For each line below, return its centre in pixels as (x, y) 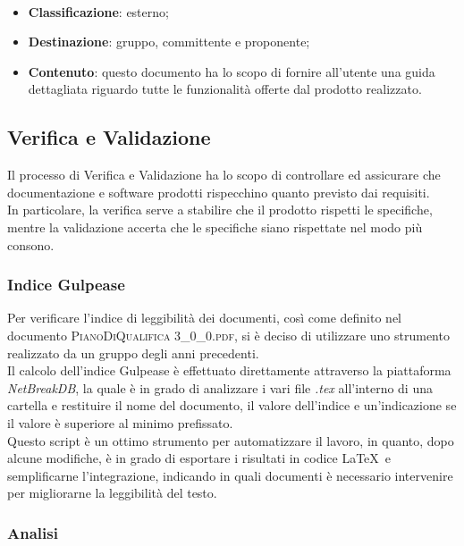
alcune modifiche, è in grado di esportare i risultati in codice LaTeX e (199, 458)
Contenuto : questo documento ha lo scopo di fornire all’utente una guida (232, 71)
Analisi (33, 532)
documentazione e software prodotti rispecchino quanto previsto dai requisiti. (219, 192)
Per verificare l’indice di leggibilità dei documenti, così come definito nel (204, 318)
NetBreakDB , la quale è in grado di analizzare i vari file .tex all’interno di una (220, 387)
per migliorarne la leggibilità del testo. (112, 493)
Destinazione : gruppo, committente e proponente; (169, 42)
